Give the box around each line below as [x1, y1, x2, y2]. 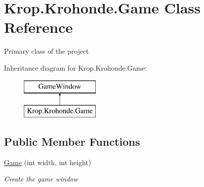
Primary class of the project [4, 46, 89, 56]
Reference [4, 17, 73, 37]
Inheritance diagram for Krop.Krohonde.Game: [4, 62, 147, 73]
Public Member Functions [4, 134, 140, 149]
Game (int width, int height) [4, 157, 91, 167]
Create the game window [4, 174, 78, 184]
